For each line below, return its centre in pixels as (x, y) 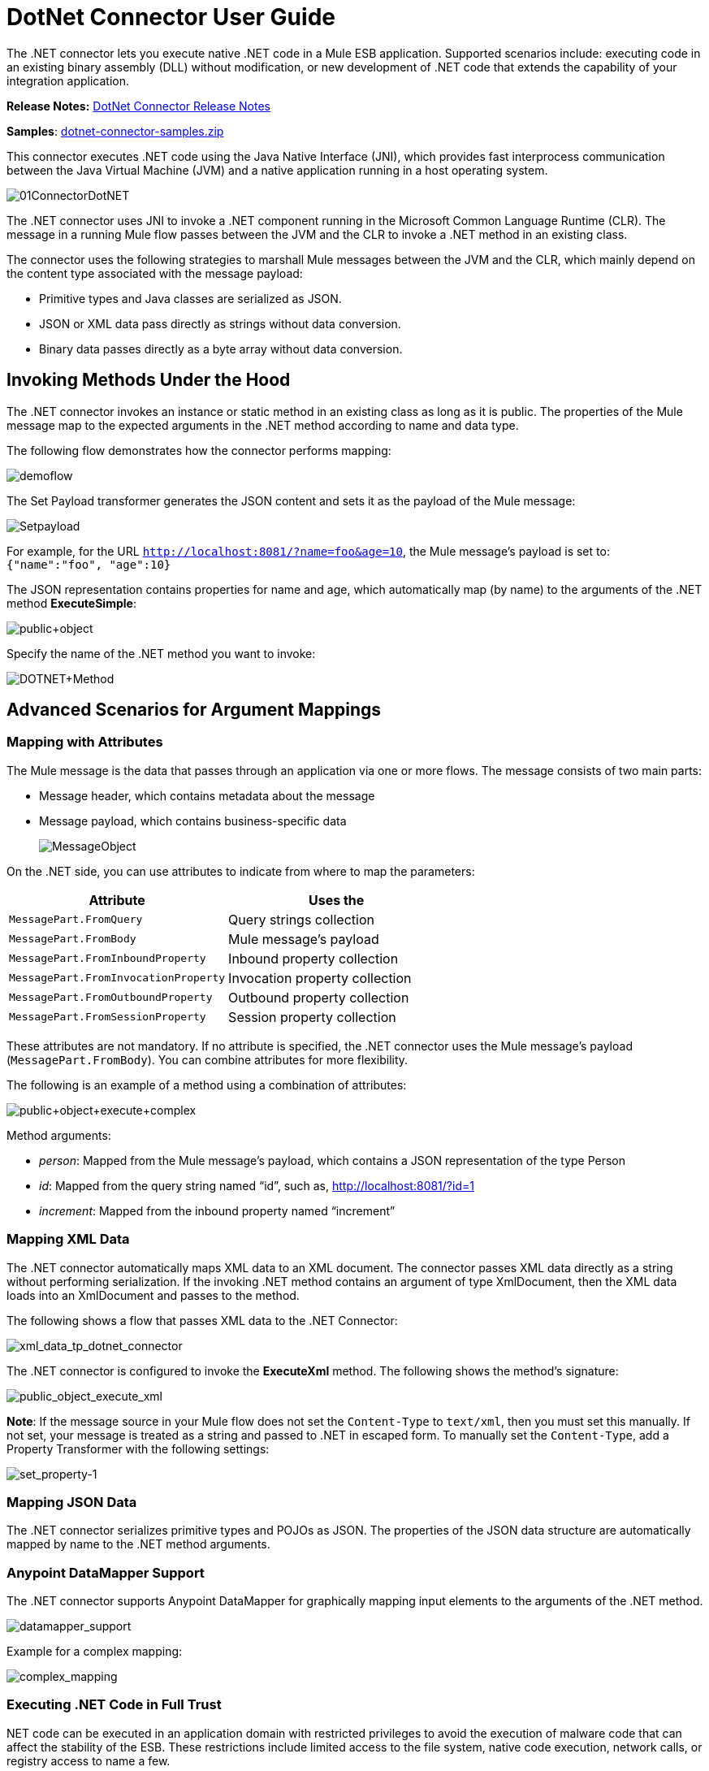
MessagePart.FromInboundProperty (108, 959)
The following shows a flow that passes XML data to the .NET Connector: (202, 1320)
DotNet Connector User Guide (171, 17)
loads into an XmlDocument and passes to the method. (153, 1295)
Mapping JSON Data (72, 1502)
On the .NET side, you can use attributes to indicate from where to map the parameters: (241, 871)
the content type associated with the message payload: (155, 273)
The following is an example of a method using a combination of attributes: (207, 1085)
